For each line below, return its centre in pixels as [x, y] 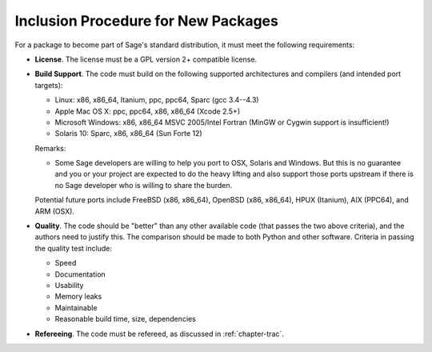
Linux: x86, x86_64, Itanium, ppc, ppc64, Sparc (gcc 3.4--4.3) [157, 100]
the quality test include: [73, 248]
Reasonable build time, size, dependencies [125, 319]
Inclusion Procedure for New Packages [147, 21]
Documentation [80, 274]
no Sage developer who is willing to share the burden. [144, 185]
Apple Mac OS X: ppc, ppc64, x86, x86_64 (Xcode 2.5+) [147, 111]
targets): [49, 85]
